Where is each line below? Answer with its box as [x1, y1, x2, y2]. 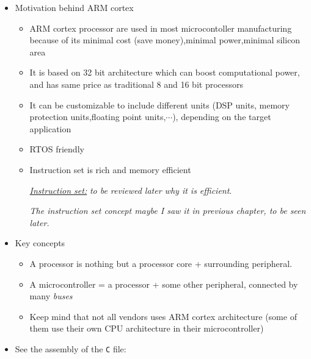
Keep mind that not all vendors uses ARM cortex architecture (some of [29, 310, 297, 322]
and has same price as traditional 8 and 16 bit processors [29, 77, 244, 90]
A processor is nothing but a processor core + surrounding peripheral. [29, 257, 292, 269]
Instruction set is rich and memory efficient [29, 163, 191, 176]
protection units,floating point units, [29, 110, 166, 123]
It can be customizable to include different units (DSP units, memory [29, 98, 290, 111]
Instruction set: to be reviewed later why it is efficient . [29, 183, 232, 196]
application [29, 122, 71, 135]
